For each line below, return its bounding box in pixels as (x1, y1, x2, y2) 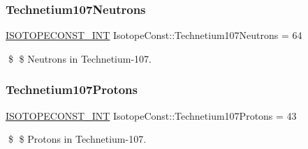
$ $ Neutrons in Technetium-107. (8, 51, 152, 65)
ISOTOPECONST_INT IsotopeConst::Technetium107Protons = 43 (6, 108, 297, 123)
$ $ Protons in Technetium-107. (8, 132, 147, 146)
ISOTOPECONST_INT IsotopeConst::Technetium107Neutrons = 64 (6, 28, 302, 42)
